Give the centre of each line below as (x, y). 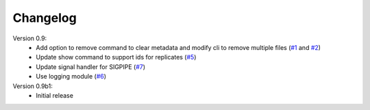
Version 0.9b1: (33, 86)
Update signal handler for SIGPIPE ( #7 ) (91, 67)
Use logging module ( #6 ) (71, 77)
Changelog (45, 18)
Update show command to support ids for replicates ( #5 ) (116, 57)
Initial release (54, 95)
